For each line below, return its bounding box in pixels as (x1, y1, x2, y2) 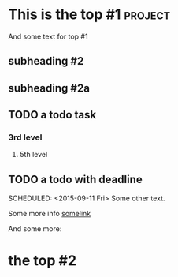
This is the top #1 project (8, 6, 171, 24)
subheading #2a (8, 81, 91, 95)
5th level (19, 150, 48, 159)
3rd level (8, 132, 43, 143)
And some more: (8, 224, 62, 234)
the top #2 (8, 252, 77, 270)
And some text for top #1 (8, 32, 88, 41)
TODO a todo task (8, 108, 97, 122)
